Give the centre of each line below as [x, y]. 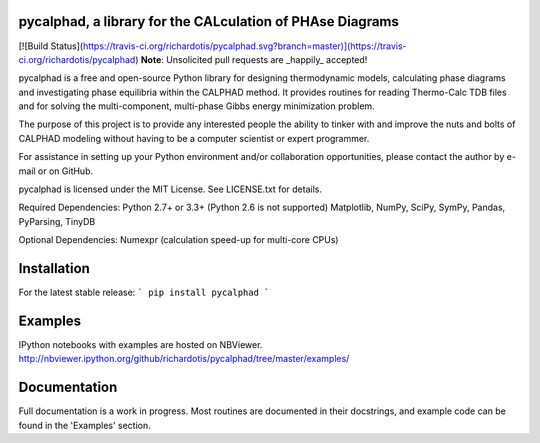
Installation [54, 268]
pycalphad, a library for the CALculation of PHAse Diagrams [209, 21]
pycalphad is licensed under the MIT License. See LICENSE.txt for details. [170, 189]
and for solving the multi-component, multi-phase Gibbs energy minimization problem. [196, 106]
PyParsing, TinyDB [57, 221]
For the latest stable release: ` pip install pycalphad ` [144, 292]
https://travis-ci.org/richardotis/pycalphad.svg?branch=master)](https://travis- [244, 46]
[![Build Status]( [51, 46]
